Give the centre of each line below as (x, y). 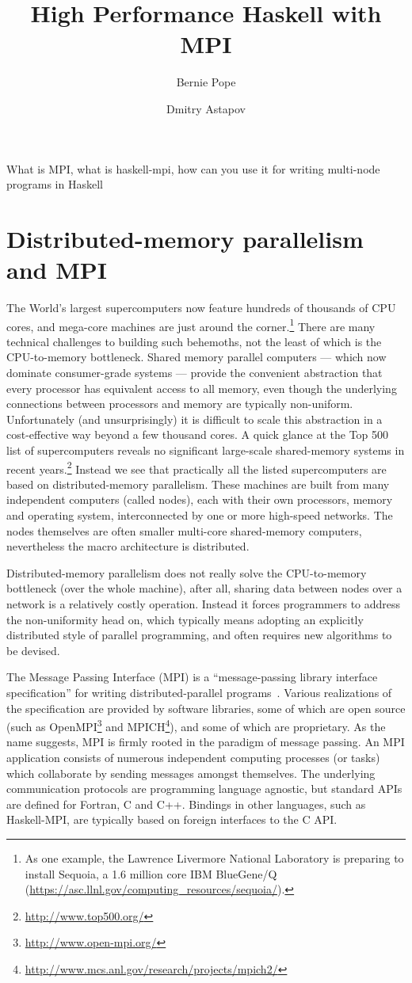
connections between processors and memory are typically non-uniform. (180, 404)
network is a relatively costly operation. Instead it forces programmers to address (204, 604)
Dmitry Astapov (206, 108)
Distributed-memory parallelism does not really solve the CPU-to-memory (187, 572)
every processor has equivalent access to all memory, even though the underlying (202, 388)
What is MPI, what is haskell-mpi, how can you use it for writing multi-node (193, 168)
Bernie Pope (206, 82)
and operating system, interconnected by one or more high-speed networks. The (200, 515)
